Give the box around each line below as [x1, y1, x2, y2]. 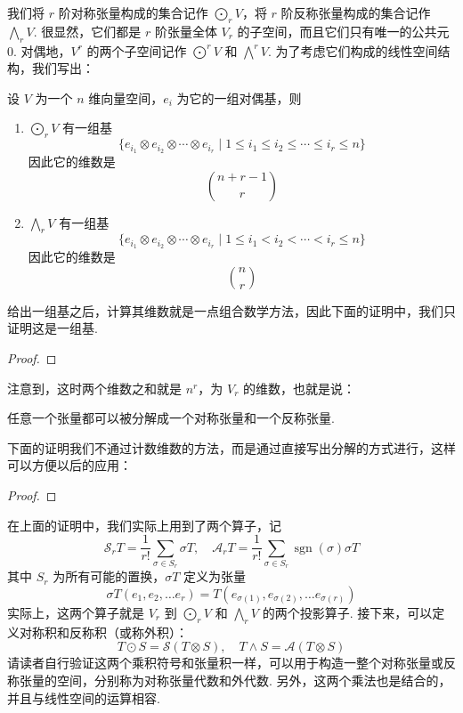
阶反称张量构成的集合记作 [280, 4, 431, 21]
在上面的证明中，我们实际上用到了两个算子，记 [7, 515, 281, 534]
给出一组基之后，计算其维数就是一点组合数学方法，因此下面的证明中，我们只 [7, 301, 456, 320]
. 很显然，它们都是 [33, 21, 142, 40]
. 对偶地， [13, 41, 71, 60]
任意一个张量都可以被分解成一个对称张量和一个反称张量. [7, 409, 335, 427]
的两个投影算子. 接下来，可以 [262, 604, 433, 622]
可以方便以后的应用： [7, 456, 132, 474]
